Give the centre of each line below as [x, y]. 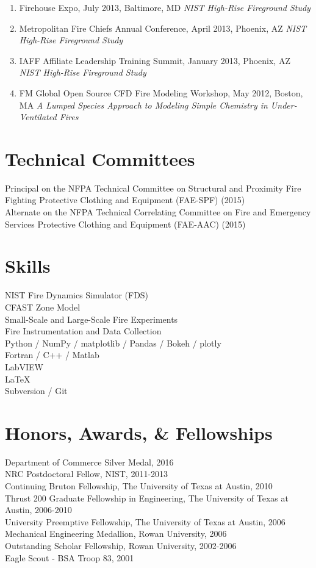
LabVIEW [24, 366]
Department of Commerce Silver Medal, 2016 [89, 462]
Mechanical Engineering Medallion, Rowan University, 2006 [116, 534]
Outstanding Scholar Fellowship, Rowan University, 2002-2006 [121, 545]
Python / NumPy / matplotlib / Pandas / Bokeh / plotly [113, 343]
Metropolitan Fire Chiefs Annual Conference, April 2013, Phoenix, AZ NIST [163, 28]
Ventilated [38, 117]
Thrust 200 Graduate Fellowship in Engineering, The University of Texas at [147, 498]
